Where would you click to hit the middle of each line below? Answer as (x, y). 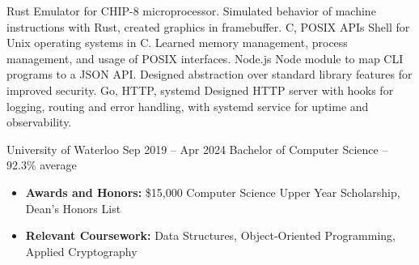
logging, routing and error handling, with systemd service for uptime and (188, 106)
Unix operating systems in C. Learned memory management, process (177, 43)
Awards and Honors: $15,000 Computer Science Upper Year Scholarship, (213, 192)
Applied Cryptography (81, 251)
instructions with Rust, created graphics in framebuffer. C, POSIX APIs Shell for (208, 26)
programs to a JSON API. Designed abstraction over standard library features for (209, 74)
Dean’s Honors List (73, 208)
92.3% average (42, 165)
